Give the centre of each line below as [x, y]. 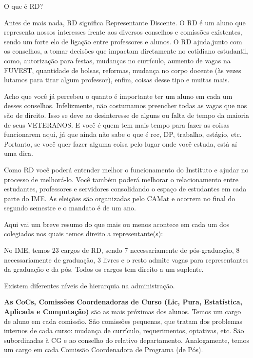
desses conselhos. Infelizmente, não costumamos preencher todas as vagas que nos [126, 105]
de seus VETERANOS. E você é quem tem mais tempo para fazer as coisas [117, 124]
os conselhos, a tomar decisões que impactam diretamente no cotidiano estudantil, [126, 51]
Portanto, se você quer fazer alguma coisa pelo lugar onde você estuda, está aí [120, 143]
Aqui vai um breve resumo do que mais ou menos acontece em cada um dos [117, 224]
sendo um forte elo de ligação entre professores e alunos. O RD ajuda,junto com [123, 41]
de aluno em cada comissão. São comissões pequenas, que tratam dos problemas [123, 321]
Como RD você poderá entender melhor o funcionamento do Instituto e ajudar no [126, 169]
